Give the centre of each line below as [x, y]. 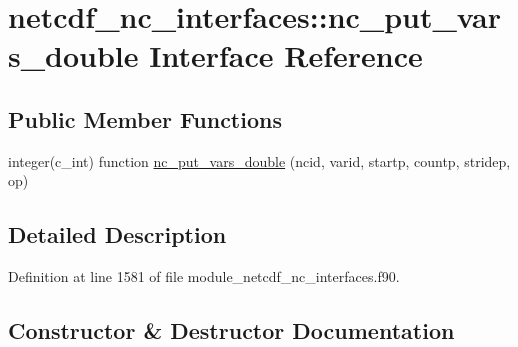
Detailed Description [117, 234]
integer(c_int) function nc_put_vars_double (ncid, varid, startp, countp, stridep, [259, 160]
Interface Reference [286, 55]
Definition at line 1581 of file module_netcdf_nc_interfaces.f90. [204, 276]
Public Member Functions [145, 118]
